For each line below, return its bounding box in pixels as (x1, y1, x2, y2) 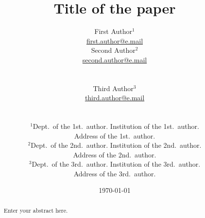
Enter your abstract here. (3, 206, 68, 215)
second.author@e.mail (82, 54, 147, 64)
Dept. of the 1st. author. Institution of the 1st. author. (33, 121, 199, 131)
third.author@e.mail (85, 93, 145, 103)
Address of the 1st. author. (74, 130, 155, 140)
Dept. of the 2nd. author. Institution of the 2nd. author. (31, 140, 202, 150)
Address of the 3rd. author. (73, 169, 156, 179)
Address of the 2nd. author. (73, 149, 156, 159)
